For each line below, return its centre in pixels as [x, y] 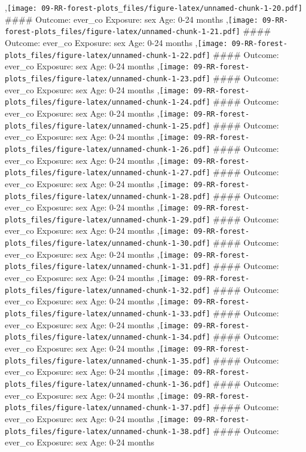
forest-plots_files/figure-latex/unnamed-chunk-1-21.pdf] [123, 32]
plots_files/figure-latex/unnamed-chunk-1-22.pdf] [108, 55]
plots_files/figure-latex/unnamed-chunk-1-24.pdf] [108, 103]
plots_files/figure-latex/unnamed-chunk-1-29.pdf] [108, 220]
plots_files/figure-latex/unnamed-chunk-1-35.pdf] [108, 361]
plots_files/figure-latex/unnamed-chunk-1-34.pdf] [108, 338]
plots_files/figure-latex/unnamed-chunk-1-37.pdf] [108, 408]
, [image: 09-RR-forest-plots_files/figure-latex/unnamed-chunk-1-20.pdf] [154, 7]
